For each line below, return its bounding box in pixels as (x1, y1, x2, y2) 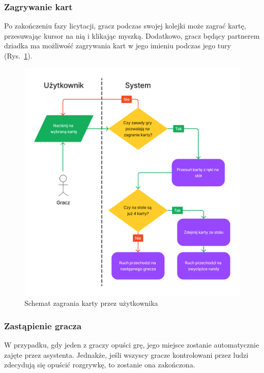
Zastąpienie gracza (4, 319, 82, 332)
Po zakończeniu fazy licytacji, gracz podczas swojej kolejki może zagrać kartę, (4, 20, 246, 31)
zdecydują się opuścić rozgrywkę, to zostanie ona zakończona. (4, 359, 195, 370)
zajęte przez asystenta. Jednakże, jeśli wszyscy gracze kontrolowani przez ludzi (4, 349, 249, 360)
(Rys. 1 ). (4, 50, 33, 61)
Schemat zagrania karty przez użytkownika (24, 298, 158, 308)
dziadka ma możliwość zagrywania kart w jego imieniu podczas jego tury (4, 40, 231, 51)
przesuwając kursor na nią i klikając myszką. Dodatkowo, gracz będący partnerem (4, 30, 260, 41)
